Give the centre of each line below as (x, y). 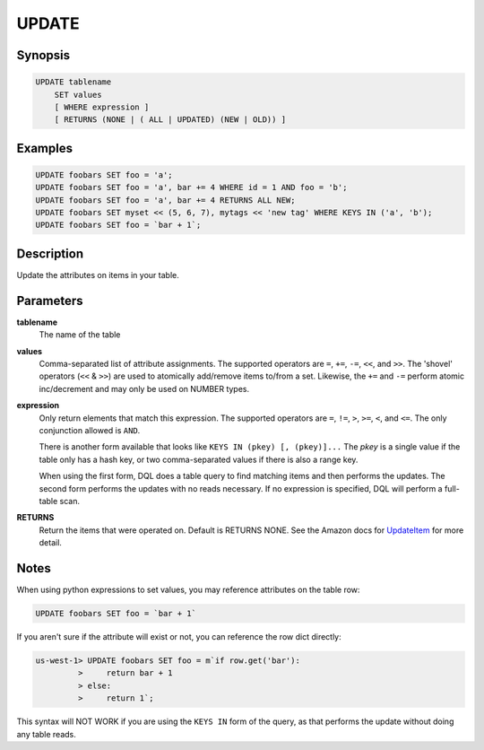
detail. (51, 543)
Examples (45, 148)
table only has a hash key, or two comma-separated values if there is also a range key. (199, 459)
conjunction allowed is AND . (90, 431)
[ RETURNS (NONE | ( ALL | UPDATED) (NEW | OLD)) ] (170, 120)
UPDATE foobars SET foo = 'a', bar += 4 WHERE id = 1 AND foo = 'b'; (191, 187)
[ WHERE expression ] (102, 107)
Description (50, 253)
